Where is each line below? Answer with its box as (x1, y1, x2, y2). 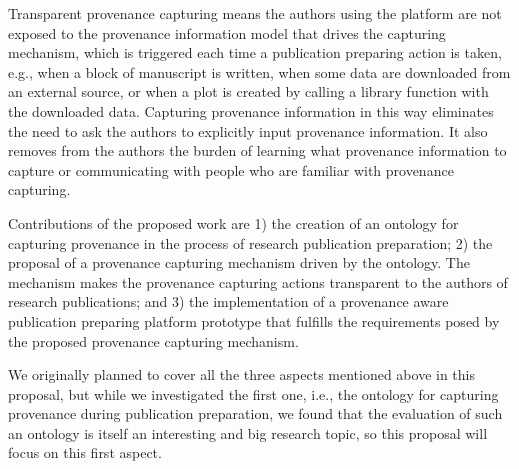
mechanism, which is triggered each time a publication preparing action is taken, (8, 42, 502, 63)
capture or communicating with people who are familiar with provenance (8, 159, 454, 180)
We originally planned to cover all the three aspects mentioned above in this (8, 364, 476, 385)
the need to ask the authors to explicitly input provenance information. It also (8, 120, 488, 141)
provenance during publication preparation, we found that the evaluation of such (8, 403, 503, 424)
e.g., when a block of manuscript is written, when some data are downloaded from (8, 61, 511, 82)
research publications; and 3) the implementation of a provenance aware (8, 291, 449, 312)
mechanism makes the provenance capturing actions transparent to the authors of (8, 271, 508, 292)
